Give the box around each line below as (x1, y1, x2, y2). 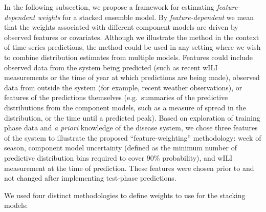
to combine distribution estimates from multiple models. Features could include (4, 51, 253, 62)
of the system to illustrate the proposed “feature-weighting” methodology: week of (4, 132, 261, 143)
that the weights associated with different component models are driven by (4, 22, 238, 32)
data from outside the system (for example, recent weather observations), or (4, 82, 242, 92)
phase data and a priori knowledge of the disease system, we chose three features (4, 122, 258, 133)
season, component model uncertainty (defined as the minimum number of (4, 142, 237, 153)
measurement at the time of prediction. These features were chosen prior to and (4, 162, 254, 173)
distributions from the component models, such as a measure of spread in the (4, 102, 246, 112)
